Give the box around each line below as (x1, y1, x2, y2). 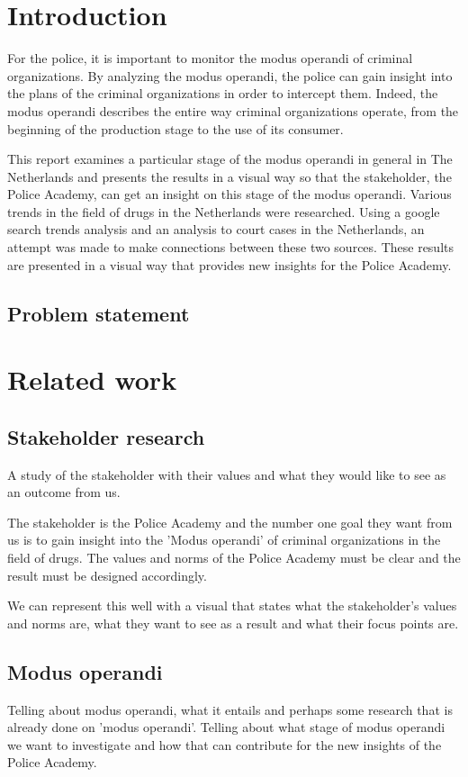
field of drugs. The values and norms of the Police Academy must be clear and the (7, 547, 461, 566)
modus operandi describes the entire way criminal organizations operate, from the (7, 101, 459, 120)
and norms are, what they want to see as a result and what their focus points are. (7, 613, 459, 632)
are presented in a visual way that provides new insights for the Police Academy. (7, 255, 452, 274)
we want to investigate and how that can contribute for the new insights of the (7, 735, 442, 754)
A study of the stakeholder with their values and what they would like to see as (7, 465, 446, 483)
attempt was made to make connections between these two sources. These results (7, 238, 454, 257)
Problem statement (7, 299, 190, 327)
